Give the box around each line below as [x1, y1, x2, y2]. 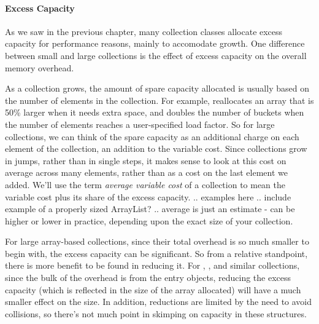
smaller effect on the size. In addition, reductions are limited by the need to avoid [5, 295, 312, 308]
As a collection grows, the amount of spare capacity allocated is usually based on [5, 82, 309, 95]
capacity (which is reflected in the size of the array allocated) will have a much [5, 283, 301, 296]
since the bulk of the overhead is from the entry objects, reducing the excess [5, 271, 291, 284]
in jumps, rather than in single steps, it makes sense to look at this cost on [5, 154, 286, 167]
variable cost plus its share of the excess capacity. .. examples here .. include [5, 190, 291, 203]
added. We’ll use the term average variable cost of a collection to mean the [5, 178, 286, 191]
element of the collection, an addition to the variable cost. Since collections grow [5, 142, 307, 155]
